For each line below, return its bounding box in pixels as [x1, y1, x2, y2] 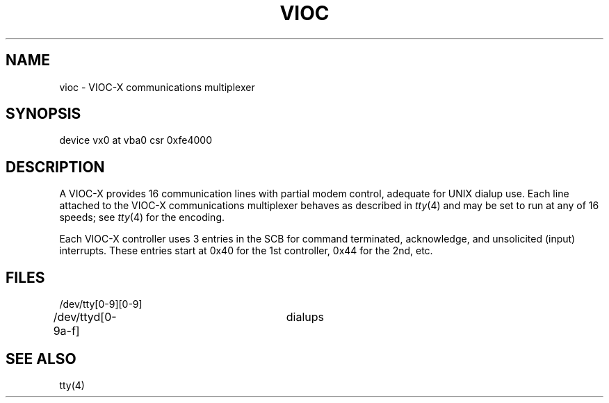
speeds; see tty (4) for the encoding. [59, 211, 225, 224]
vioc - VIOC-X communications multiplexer [59, 81, 255, 93]
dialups [286, 310, 324, 324]
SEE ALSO [6, 349, 76, 368]
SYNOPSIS [6, 105, 81, 123]
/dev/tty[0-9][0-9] [59, 298, 143, 311]
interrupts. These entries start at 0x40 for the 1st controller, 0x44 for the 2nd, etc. [59, 245, 433, 257]
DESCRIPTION [6, 158, 105, 176]
